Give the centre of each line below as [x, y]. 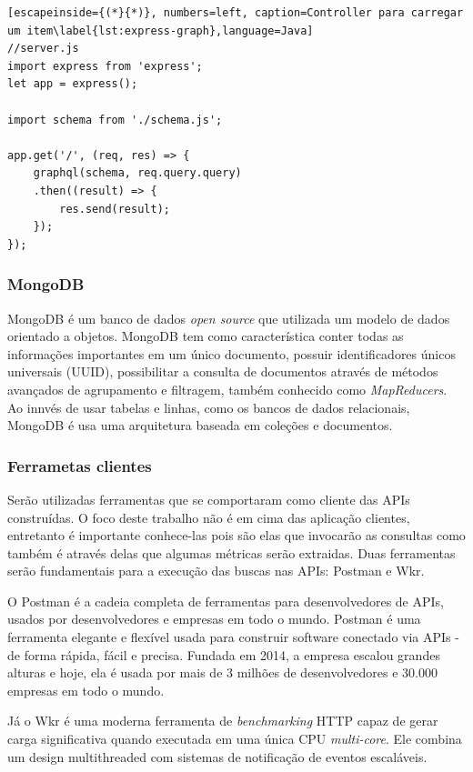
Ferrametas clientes [80, 465]
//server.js [43, 49]
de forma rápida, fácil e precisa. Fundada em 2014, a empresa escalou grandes [224, 654]
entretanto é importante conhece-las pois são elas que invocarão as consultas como [236, 535]
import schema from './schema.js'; [115, 120]
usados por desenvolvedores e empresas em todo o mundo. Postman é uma [214, 619]
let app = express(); [73, 84]
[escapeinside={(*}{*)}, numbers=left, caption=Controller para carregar [236, 13]
